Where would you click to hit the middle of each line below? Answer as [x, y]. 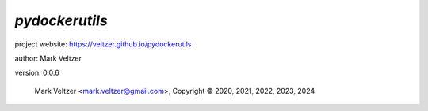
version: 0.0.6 [37, 73]
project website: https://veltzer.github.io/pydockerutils [103, 44]
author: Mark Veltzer [48, 58]
